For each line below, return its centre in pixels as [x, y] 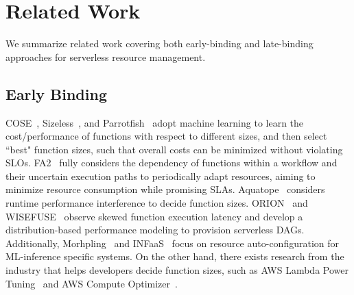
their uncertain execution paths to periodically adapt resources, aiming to [161, 176]
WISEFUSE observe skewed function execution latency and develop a [154, 216]
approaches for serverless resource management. [106, 56]
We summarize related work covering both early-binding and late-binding [160, 43]
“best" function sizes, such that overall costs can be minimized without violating [174, 149]
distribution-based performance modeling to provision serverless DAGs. [155, 230]
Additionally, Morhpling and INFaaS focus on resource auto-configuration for [173, 243]
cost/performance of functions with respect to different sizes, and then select [166, 136]
